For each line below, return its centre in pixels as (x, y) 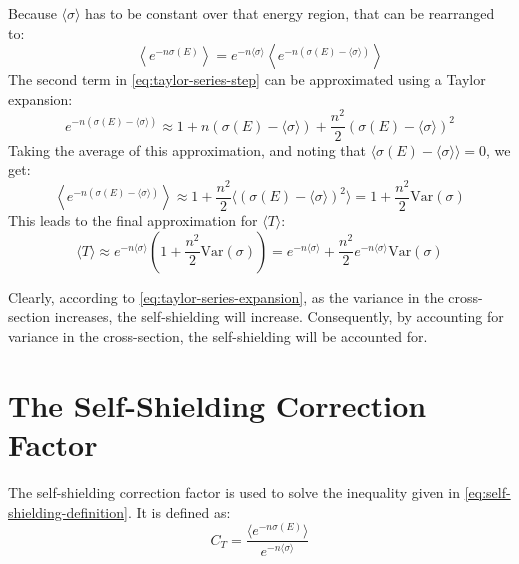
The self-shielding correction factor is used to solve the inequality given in (234, 491)
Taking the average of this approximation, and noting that (187, 149)
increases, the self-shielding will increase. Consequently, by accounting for (279, 316)
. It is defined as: (179, 511)
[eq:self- (487, 491)
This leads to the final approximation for (133, 220)
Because (32, 13)
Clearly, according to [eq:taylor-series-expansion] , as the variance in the (226, 296)
